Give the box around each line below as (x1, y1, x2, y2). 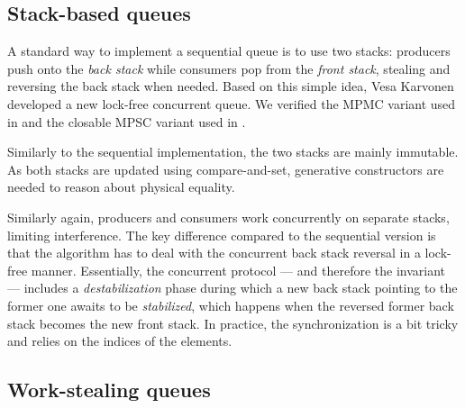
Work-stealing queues (7, 376, 211, 403)
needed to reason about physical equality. (7, 177, 235, 196)
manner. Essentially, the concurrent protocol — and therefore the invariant (31, 260, 446, 279)
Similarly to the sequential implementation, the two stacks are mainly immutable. (7, 142, 459, 161)
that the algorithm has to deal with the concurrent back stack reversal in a (7, 243, 421, 262)
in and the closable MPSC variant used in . (7, 112, 246, 131)
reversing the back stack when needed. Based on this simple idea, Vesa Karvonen (7, 77, 454, 95)
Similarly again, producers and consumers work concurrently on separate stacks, (7, 207, 450, 226)
